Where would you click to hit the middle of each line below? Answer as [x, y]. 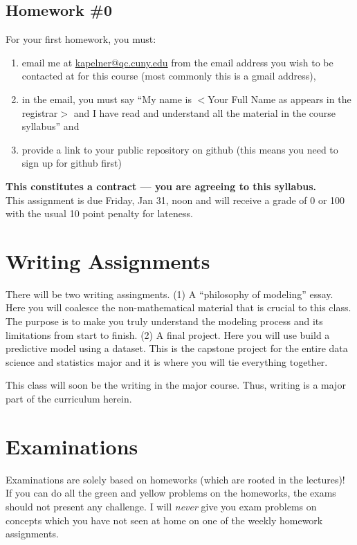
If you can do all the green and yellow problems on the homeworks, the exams [171, 493]
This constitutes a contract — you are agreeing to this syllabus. [161, 186]
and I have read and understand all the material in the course [204, 112]
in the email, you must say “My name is [107, 99]
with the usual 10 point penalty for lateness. [99, 213]
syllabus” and [51, 126]
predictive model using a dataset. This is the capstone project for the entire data [177, 348]
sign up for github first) [72, 163]
